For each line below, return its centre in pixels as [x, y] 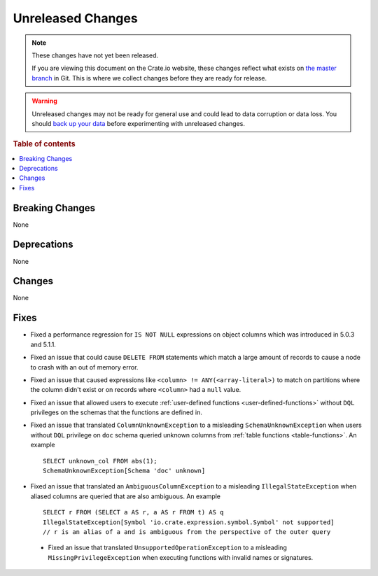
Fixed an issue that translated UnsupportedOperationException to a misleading [167, 548]
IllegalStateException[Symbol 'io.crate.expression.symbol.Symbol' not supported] [189, 522]
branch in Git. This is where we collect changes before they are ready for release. [149, 78]
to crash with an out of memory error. [84, 367]
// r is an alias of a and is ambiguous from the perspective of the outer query [187, 532]
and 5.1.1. [43, 344]
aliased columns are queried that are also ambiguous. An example [125, 496]
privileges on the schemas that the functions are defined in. [116, 412]
